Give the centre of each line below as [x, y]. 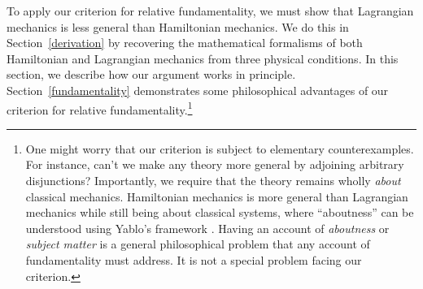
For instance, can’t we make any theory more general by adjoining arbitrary [215, 164]
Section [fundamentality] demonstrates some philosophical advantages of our [198, 90]
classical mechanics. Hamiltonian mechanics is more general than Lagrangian [217, 196]
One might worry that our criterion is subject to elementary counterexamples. [220, 148]
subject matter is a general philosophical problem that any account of [198, 244]
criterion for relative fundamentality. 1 [100, 108]
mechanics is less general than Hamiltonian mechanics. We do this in [178, 26]
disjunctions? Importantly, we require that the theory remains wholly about [213, 180]
